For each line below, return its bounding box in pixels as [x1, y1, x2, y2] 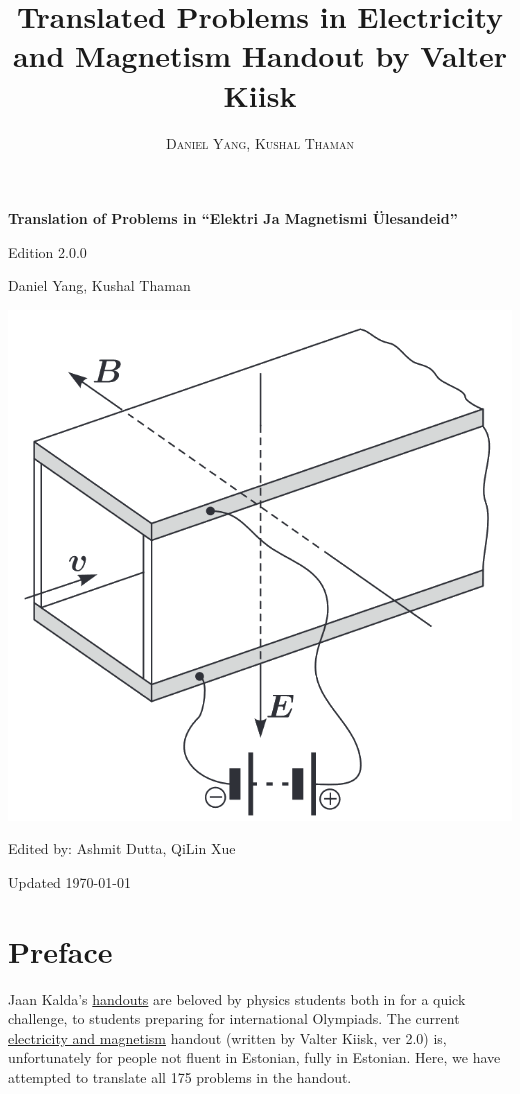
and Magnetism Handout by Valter [12, 35, 508, 76]
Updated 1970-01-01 [8, 871, 131, 892]
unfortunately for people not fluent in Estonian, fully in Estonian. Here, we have [8, 1047, 501, 1068]
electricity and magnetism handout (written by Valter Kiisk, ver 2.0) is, [8, 1027, 447, 1048]
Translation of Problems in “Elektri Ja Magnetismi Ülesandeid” [8, 208, 458, 229]
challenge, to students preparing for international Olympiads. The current [8, 1008, 460, 1029]
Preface [8, 930, 113, 971]
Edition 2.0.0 [8, 241, 87, 262]
